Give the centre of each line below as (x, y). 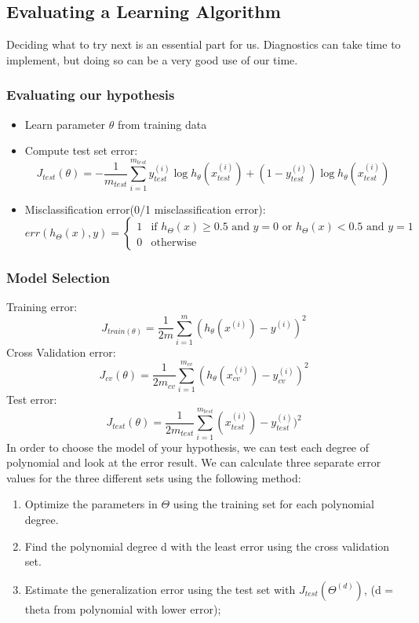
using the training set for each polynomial (273, 504)
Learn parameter (65, 124)
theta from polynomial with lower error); (123, 608)
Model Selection (58, 278)
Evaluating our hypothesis (91, 95)
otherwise (174, 243)
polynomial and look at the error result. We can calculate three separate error (194, 462)
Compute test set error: (81, 150)
